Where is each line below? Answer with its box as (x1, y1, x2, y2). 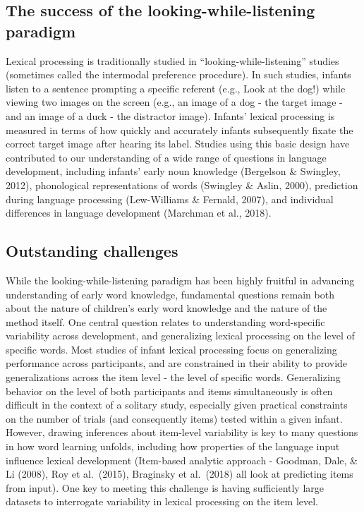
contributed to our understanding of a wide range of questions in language (6, 150, 327, 164)
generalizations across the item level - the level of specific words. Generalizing (6, 370, 341, 385)
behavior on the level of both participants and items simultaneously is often (6, 383, 333, 398)
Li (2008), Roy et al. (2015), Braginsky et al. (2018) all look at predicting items (6, 466, 353, 481)
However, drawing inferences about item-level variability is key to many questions (6, 425, 358, 440)
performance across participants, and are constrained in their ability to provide (6, 356, 348, 370)
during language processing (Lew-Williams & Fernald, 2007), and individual (6, 191, 334, 206)
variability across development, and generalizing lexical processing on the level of (6, 328, 355, 343)
